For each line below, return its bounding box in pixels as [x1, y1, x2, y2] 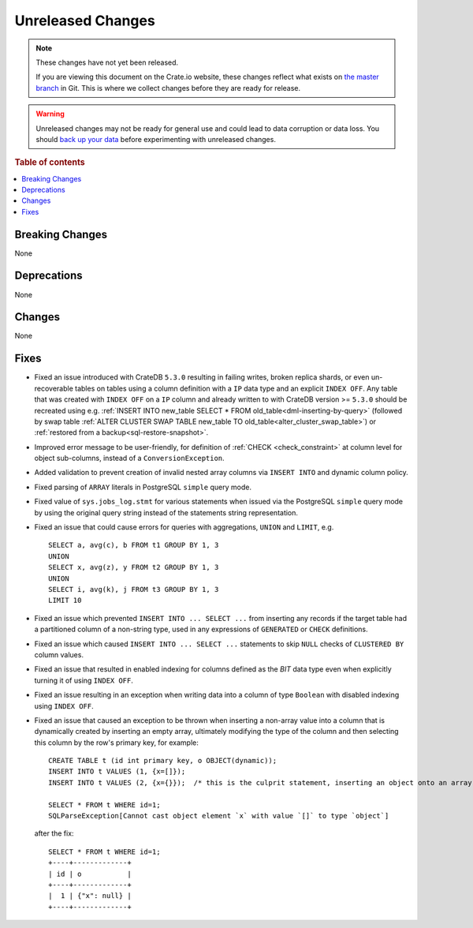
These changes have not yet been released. [35, 58, 179, 67]
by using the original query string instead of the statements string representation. [34, 507, 299, 517]
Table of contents [14, 157, 86, 168]
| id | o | [48, 869, 132, 878]
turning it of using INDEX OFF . [34, 675, 133, 685]
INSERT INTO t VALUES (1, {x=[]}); [48, 767, 186, 776]
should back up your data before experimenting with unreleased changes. [35, 134, 276, 144]
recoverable [34, 384, 74, 393]
